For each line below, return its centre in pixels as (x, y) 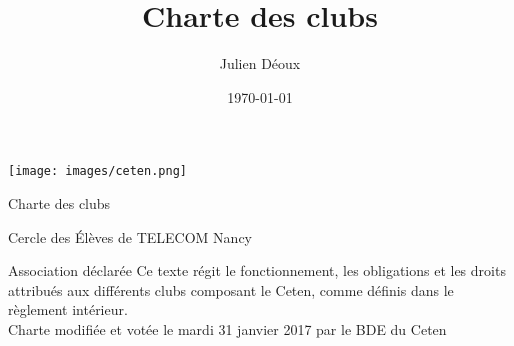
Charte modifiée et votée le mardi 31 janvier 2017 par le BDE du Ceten (227, 328)
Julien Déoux (260, 63)
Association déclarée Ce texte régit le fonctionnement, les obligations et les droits (257, 270)
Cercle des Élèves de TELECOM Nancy (130, 236)
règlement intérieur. (68, 309)
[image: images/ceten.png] (97, 171)
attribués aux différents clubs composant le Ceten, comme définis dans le (231, 289)
